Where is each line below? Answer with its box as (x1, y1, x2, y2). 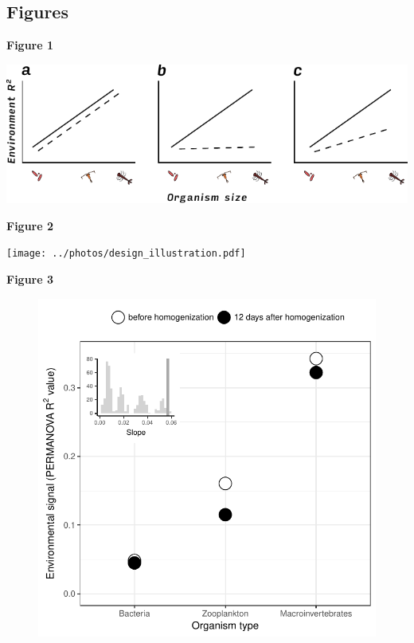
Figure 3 (6, 270, 54, 287)
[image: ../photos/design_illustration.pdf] (6, 248, 246, 260)
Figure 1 (6, 37, 54, 53)
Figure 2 (6, 217, 54, 233)
